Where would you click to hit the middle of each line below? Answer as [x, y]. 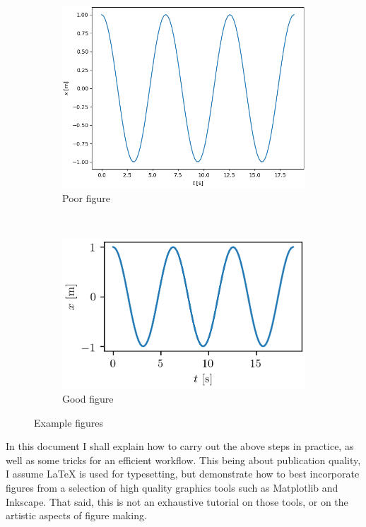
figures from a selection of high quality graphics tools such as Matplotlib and [172, 487]
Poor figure [86, 197]
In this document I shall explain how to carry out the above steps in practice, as [180, 446]
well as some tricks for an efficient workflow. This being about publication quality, [183, 460]
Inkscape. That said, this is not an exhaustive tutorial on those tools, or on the [177, 501]
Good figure [88, 398]
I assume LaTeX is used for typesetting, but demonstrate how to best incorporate [183, 474]
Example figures [69, 422]
